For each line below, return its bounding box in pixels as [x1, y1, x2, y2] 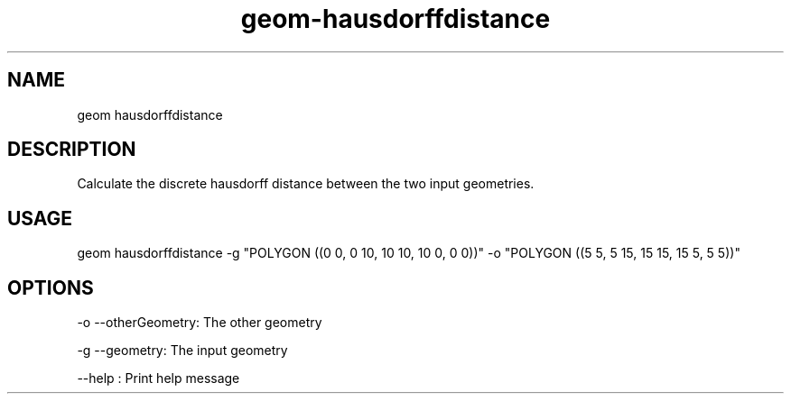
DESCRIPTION [7, 138, 136, 161]
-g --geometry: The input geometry [77, 342, 288, 359]
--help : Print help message [77, 370, 240, 387]
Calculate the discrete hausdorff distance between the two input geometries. [77, 176, 535, 192]
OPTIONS [7, 276, 94, 299]
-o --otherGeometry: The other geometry [77, 314, 322, 331]
